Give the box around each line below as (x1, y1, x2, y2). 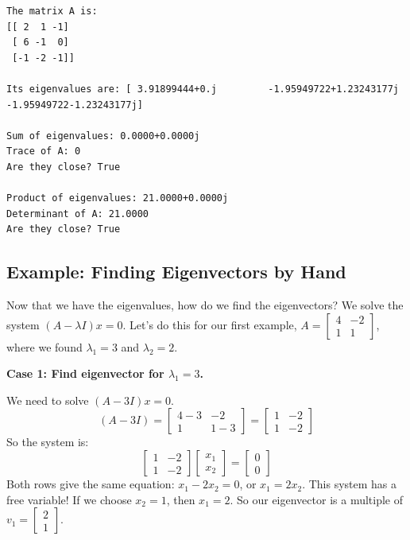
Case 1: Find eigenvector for (6, 365, 164, 382)
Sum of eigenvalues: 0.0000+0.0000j (6, 130, 200, 142)
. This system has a (302, 476, 397, 492)
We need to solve (6, 391, 89, 408)
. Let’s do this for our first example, (122, 316, 297, 332)
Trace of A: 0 (6, 146, 81, 157)
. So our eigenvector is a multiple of (230, 491, 403, 507)
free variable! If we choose (6, 491, 132, 507)
